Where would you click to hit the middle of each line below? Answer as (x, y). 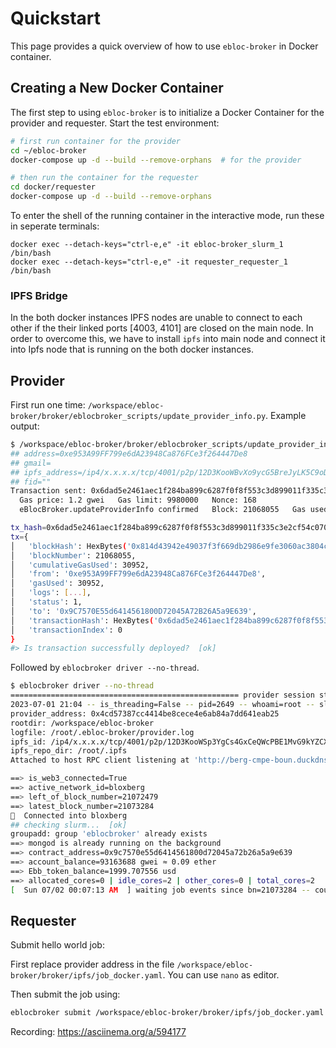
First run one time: (48, 405)
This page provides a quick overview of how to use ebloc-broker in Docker (164, 46)
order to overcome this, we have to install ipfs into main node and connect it (168, 339)
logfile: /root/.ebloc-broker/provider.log (102, 732)
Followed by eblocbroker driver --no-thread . (105, 668)
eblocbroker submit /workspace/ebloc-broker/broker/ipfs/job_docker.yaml (167, 1013)
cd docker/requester (53, 187)
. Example (286, 416)
